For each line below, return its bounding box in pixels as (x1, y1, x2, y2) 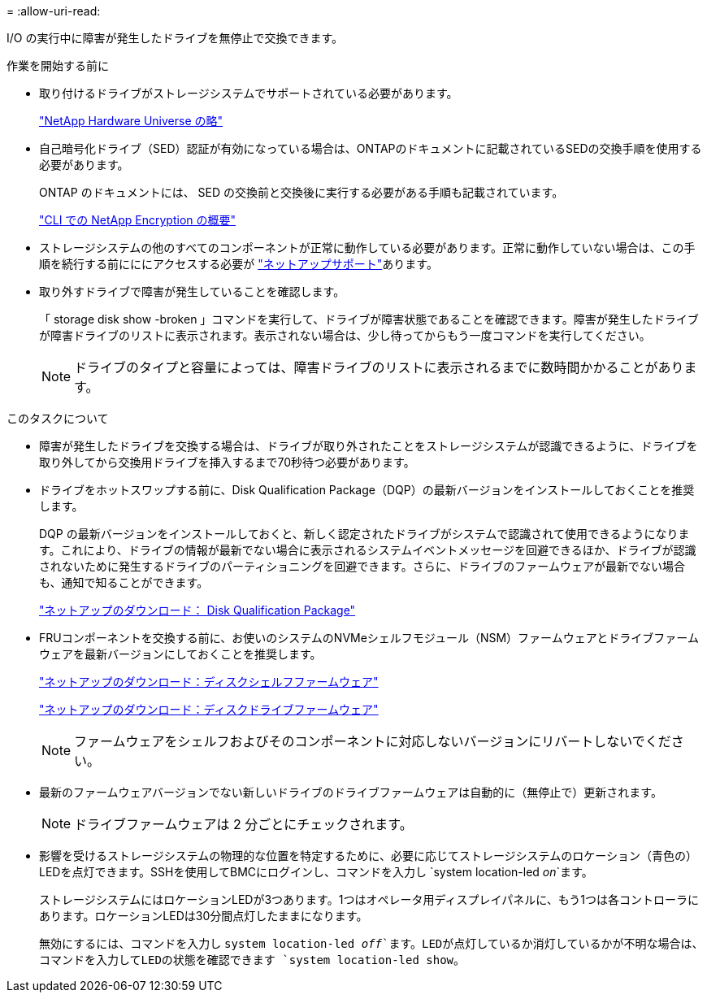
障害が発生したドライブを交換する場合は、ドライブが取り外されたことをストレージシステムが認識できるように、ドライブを (39, 439, 698, 453)
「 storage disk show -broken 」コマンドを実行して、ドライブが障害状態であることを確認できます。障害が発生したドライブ (39, 312, 699, 326)
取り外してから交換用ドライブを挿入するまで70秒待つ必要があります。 (39, 455, 415, 469)
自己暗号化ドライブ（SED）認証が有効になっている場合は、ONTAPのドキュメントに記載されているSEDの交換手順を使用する (39, 141, 702, 155)
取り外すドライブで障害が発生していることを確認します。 (39, 284, 345, 298)
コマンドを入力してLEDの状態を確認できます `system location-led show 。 (39, 953, 466, 966)
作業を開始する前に (7, 59, 109, 72)
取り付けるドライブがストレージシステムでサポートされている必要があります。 (39, 86, 458, 100)
